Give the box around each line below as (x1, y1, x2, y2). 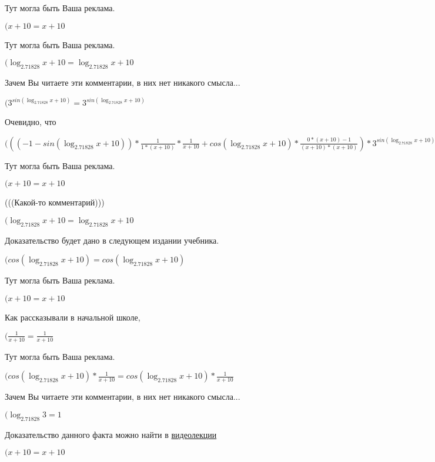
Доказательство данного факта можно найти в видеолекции (5, 428, 217, 440)
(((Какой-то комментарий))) (5, 196, 105, 208)
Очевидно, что (5, 116, 56, 128)
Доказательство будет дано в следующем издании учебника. (5, 234, 219, 246)
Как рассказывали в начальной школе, (5, 311, 140, 323)
